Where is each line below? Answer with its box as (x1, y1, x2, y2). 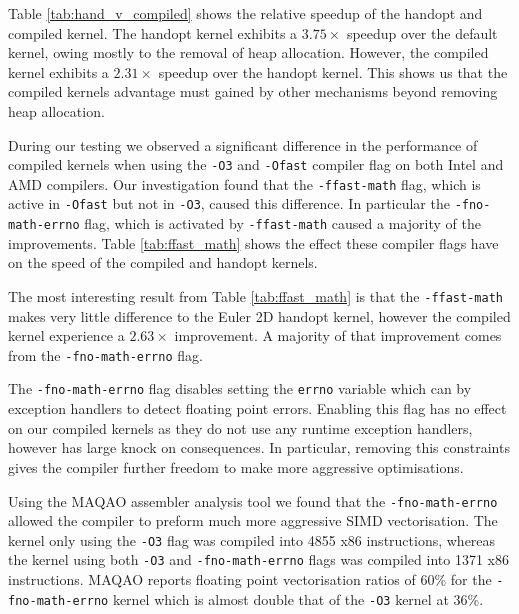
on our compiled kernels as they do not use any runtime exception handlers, (8, 417, 473, 438)
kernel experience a (8, 325, 125, 346)
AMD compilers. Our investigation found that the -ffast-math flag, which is (8, 173, 481, 194)
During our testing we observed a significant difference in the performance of (8, 134, 478, 155)
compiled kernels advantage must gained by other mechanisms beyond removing (8, 81, 498, 102)
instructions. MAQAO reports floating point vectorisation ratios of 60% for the (8, 569, 492, 590)
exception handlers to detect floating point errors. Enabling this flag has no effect (8, 398, 507, 419)
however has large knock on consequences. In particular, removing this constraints (8, 437, 510, 458)
